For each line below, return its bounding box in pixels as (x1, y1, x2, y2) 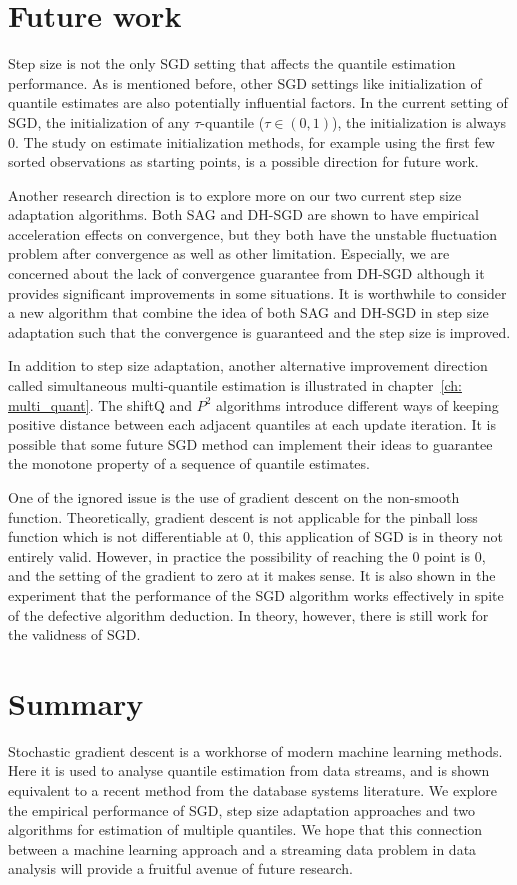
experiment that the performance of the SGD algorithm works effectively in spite (8, 584, 504, 605)
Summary (8, 682, 144, 723)
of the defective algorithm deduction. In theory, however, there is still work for (8, 604, 489, 625)
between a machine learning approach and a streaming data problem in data (8, 838, 477, 859)
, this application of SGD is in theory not (250, 526, 503, 547)
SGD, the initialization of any (8, 111, 190, 132)
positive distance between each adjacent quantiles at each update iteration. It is (8, 414, 496, 435)
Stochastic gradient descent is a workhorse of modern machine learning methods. (8, 740, 503, 761)
